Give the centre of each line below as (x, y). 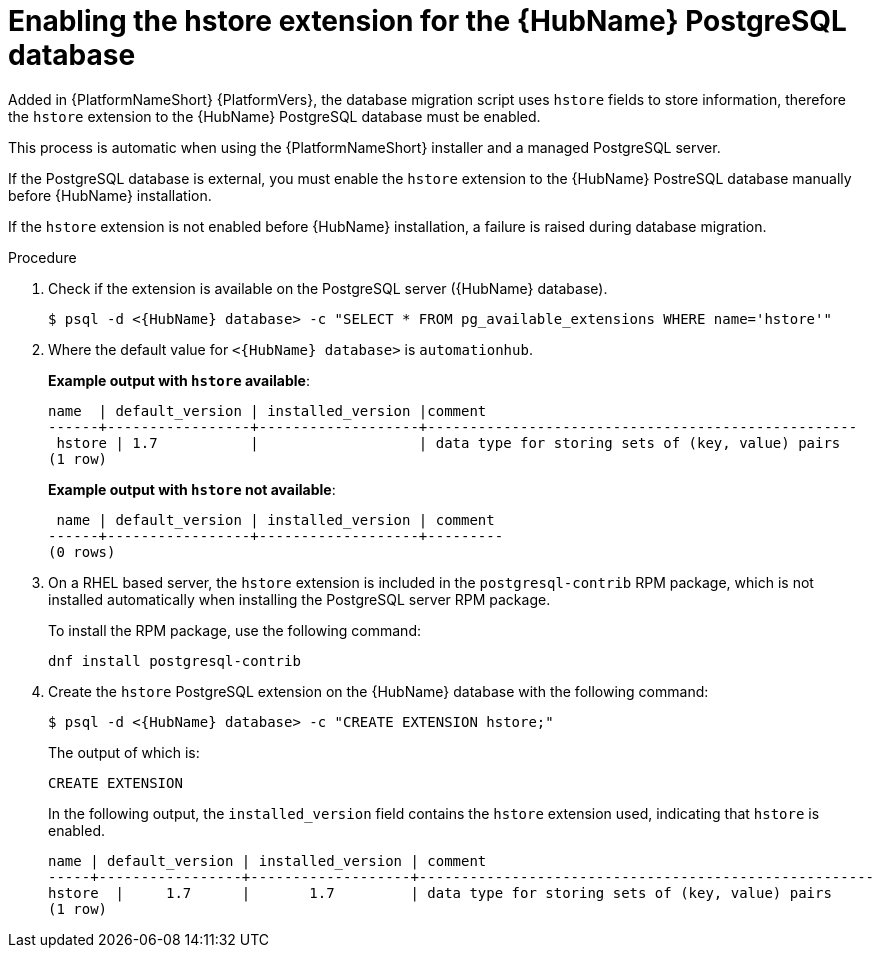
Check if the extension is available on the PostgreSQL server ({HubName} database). (328, 288)
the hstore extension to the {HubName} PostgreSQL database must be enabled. (274, 116)
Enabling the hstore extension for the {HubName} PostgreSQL (427, 21)
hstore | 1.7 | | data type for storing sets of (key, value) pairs (448, 442)
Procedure (42, 257)
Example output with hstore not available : (192, 489)
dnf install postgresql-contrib (174, 660)
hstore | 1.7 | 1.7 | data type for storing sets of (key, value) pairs (440, 892)
